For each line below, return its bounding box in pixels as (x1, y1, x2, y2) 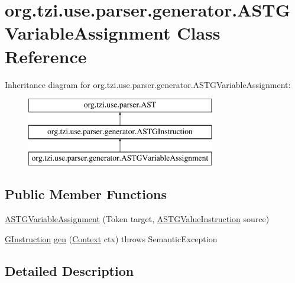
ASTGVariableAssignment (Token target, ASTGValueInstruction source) (5, 213, 270, 225)
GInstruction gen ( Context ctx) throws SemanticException (5, 232, 218, 245)
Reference (5, 44, 87, 68)
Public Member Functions (5, 185, 167, 203)
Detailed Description (5, 261, 134, 279)
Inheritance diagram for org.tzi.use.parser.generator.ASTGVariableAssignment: (5, 78, 291, 90)
